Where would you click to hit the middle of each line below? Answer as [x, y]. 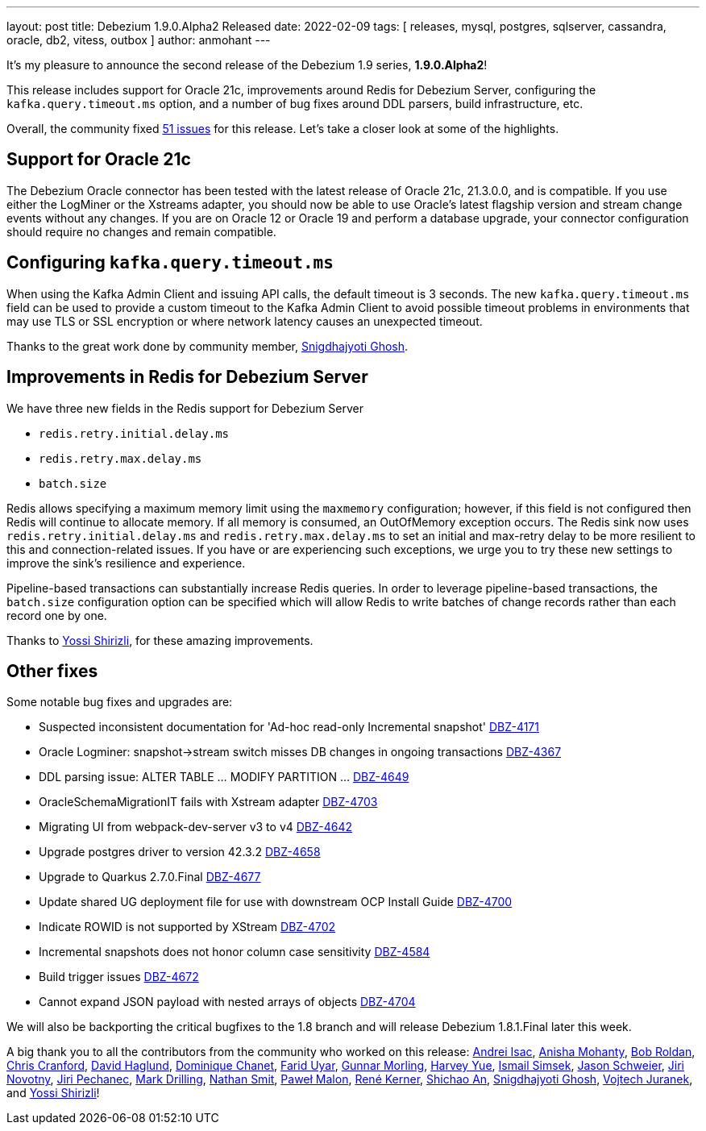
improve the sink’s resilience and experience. [126, 563]
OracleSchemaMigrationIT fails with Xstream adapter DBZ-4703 [208, 802]
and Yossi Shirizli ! [53, 1093]
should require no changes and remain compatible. [141, 231]
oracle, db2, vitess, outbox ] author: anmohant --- [139, 40]
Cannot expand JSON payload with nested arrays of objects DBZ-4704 [227, 1002]
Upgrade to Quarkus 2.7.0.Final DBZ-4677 [150, 877]
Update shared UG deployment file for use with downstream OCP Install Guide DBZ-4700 [276, 902]
